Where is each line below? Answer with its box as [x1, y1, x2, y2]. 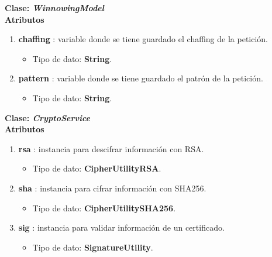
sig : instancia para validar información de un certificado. [18, 221, 225, 234]
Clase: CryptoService [5, 111, 90, 124]
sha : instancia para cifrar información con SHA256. [18, 181, 206, 194]
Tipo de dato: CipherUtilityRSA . [32, 162, 161, 174]
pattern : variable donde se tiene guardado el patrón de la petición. [18, 72, 263, 84]
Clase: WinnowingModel [5, 2, 104, 13]
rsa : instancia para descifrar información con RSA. [18, 142, 204, 155]
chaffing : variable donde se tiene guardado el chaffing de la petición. [18, 33, 268, 45]
